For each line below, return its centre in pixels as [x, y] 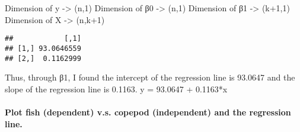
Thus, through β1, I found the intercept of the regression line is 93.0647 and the [150, 77]
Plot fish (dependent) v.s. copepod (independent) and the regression [148, 112]
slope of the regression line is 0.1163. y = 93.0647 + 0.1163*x [116, 88]
